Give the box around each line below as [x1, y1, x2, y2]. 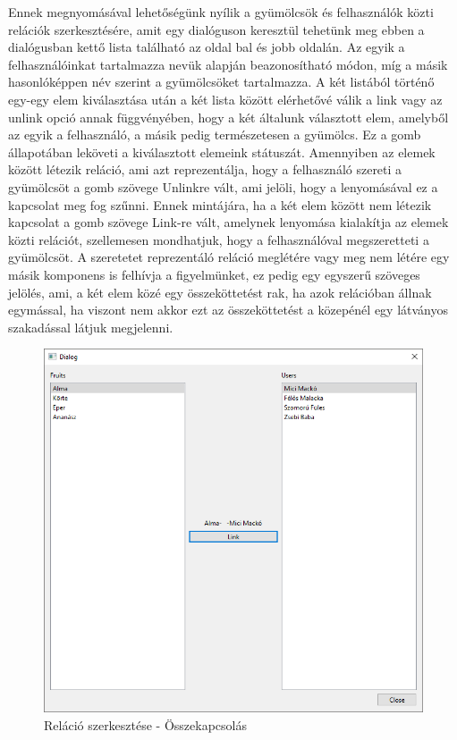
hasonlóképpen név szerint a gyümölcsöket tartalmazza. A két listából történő [8, 72, 435, 91]
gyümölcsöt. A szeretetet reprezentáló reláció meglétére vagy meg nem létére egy [8, 248, 450, 266]
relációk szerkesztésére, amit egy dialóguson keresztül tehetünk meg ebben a [8, 20, 425, 38]
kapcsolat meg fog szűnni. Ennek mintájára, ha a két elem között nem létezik [8, 195, 432, 214]
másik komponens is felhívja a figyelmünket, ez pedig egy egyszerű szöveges [8, 265, 420, 283]
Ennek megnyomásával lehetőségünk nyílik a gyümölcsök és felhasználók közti [8, 3, 434, 21]
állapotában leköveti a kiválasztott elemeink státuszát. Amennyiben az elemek [8, 142, 436, 161]
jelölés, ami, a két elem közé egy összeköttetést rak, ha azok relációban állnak [8, 282, 432, 301]
